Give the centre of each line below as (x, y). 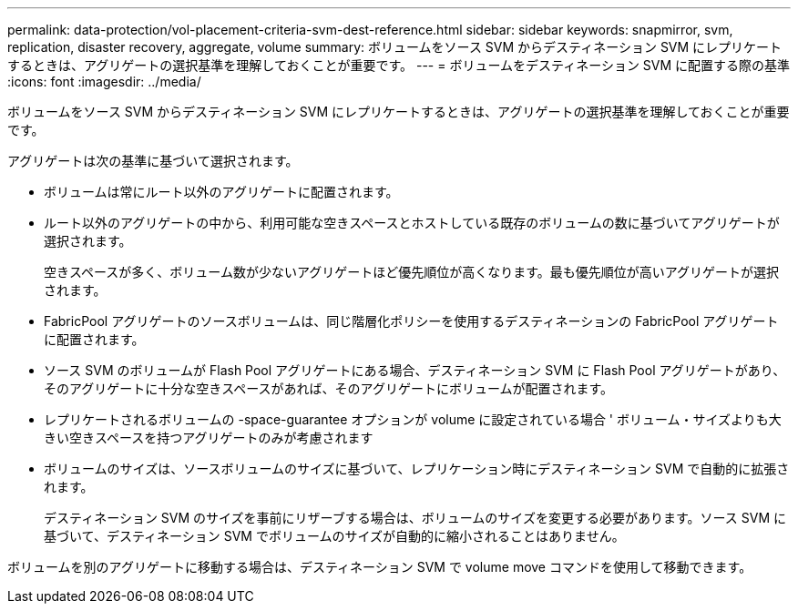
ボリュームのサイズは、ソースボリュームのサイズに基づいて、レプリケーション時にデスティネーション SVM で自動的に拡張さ (417, 468)
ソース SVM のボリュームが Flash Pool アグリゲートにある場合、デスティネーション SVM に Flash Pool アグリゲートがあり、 (415, 370)
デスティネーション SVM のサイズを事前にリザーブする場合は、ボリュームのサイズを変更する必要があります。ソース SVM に (415, 518)
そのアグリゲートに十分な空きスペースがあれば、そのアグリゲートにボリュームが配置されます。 (329, 388)
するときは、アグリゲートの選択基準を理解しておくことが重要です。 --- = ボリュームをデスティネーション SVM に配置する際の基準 (399, 65)
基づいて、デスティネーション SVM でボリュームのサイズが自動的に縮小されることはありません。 (334, 536)
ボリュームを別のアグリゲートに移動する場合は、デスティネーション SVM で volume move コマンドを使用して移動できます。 (380, 567)
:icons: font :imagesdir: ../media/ (104, 81)
